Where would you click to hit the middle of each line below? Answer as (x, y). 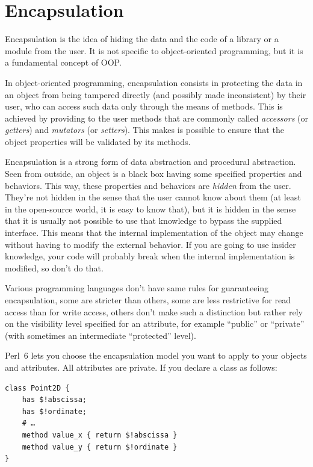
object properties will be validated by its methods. (98, 141)
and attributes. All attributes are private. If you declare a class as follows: (141, 367)
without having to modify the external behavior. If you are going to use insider (150, 244)
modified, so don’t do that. (54, 268)
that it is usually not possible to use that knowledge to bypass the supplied (144, 221)
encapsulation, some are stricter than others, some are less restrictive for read (148, 300)
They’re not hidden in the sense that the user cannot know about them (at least (153, 197)
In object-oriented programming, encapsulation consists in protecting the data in (154, 82)
